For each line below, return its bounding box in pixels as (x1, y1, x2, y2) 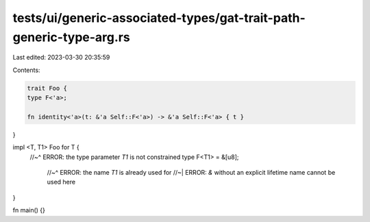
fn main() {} (12, 206, 46, 214)
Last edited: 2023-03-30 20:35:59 (12, 53, 110, 62)
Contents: (12, 66, 40, 74)
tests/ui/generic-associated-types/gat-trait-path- (12, 10, 306, 25)
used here (47, 178, 75, 186)
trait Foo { (27, 84, 68, 92)
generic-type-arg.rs (12, 29, 130, 45)
